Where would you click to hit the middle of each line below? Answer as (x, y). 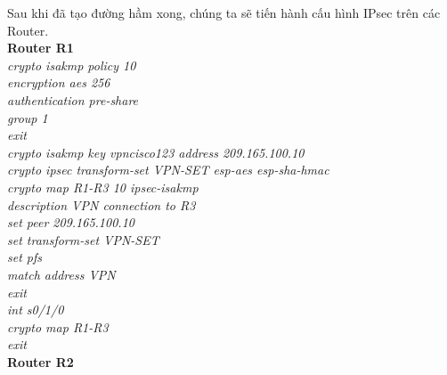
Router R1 (41, 48)
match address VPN (61, 274)
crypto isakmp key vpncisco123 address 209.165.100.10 (156, 152)
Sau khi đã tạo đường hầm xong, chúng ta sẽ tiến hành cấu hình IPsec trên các (224, 12)
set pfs (25, 257)
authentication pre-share (73, 99)
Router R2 (41, 361)
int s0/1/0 (36, 310)
